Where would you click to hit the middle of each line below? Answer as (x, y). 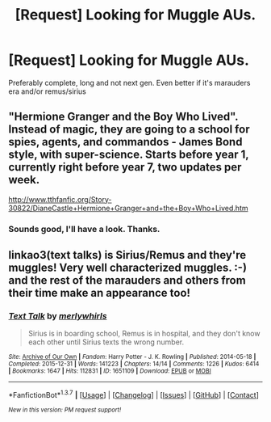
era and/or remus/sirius (48, 91)
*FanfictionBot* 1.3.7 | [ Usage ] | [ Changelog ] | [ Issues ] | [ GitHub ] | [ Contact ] (134, 395)
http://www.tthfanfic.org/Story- (60, 199)
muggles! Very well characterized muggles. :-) (128, 268)
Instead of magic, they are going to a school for (129, 130)
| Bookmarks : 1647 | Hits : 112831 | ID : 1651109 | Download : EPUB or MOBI (110, 371)
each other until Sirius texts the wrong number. (106, 342)
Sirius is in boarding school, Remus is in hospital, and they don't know (144, 334)
